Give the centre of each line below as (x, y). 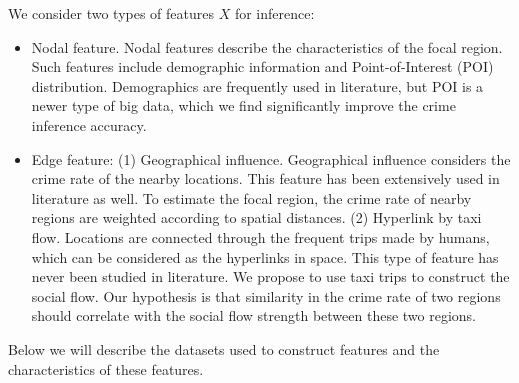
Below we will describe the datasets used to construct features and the (224, 348)
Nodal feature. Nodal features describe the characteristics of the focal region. (267, 46)
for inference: (274, 13)
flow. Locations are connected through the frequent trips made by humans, (260, 236)
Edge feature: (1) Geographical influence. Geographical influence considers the (271, 158)
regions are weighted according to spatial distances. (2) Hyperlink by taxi (256, 217)
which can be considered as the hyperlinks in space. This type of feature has (265, 256)
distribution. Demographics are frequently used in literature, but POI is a (257, 85)
